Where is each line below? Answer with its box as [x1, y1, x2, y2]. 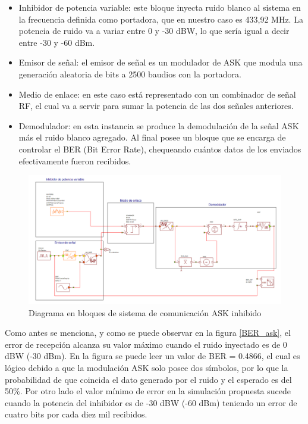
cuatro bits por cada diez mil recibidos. [5, 408, 147, 420]
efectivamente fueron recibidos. [18, 154, 131, 167]
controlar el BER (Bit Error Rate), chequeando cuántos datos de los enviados [18, 142, 301, 155]
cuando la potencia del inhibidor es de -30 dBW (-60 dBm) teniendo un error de [5, 396, 297, 409]
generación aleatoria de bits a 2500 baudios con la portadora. [18, 67, 241, 80]
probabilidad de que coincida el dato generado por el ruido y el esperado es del [5, 373, 292, 385]
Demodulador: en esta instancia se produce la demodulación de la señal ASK [18, 119, 299, 132]
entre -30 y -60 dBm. [18, 36, 95, 48]
